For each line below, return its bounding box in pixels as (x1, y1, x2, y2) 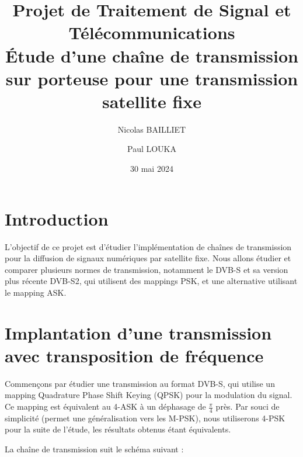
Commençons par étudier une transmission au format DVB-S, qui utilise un (5, 377, 275, 389)
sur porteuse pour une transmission (5, 66, 298, 90)
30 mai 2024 (130, 162, 173, 175)
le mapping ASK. (5, 286, 67, 298)
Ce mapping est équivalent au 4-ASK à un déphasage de (5, 400, 206, 413)
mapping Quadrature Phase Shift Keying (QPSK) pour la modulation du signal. (5, 389, 292, 401)
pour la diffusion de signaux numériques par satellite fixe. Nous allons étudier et (5, 252, 291, 264)
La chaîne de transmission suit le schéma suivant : (5, 443, 184, 455)
